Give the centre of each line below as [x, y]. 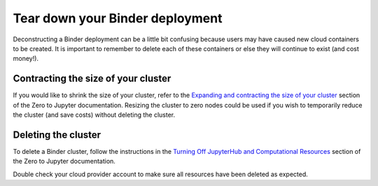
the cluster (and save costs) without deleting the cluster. [94, 115]
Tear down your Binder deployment [118, 18]
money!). [26, 59]
